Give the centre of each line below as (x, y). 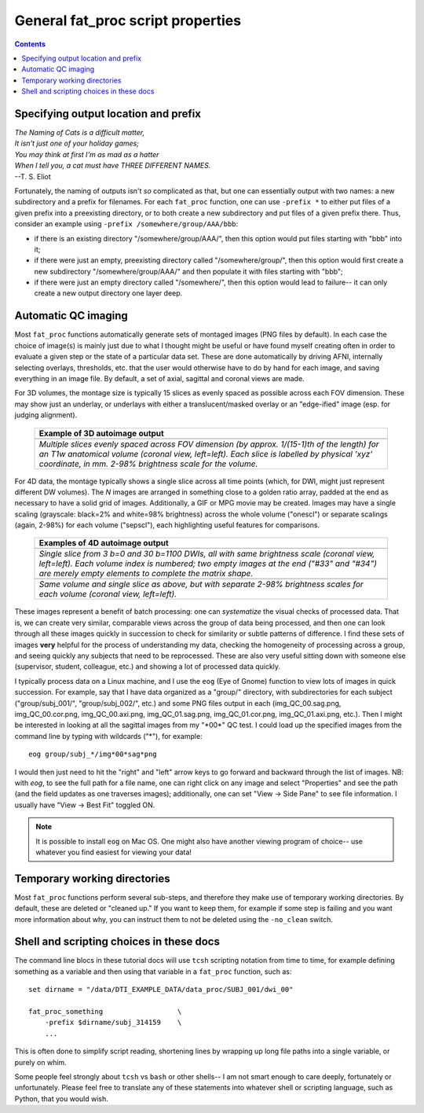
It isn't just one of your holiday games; (77, 143)
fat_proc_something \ (105, 1012)
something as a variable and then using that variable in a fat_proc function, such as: (153, 972)
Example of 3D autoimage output (101, 433)
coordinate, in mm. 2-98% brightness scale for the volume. (148, 464)
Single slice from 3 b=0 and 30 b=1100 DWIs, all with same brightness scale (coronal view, (207, 554)
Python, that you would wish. (62, 1098)
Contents (30, 44)
